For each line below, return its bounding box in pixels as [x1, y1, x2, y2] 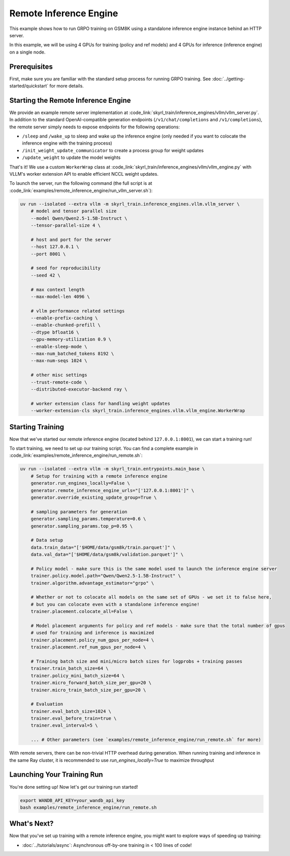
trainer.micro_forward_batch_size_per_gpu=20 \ [30, 680, 152, 686]
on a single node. [9, 49, 46, 55]
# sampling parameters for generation [30, 509, 127, 514]
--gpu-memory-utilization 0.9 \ [30, 337, 112, 342]
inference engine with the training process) [22, 140, 113, 146]
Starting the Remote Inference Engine [9, 96, 131, 104]
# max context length [30, 287, 85, 292]
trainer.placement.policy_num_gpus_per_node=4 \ [30, 637, 154, 643]
